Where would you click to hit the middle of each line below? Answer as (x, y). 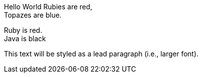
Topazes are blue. (33, 15)
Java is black (25, 38)
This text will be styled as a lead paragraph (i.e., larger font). (101, 54)
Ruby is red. (23, 30)
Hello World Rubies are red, (48, 7)
